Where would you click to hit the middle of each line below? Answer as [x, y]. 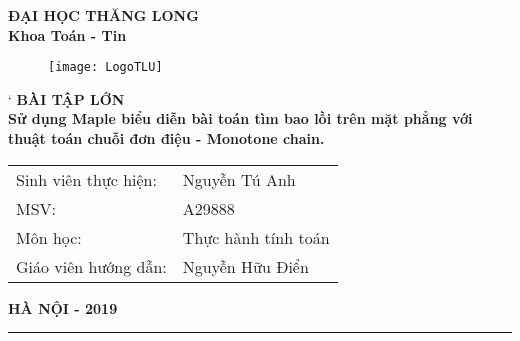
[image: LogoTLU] [105, 67]
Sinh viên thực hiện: [86, 179]
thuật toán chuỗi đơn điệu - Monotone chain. [166, 138]
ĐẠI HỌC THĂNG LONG [103, 15]
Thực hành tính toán [256, 237]
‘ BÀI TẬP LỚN [66, 98]
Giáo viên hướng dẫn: [91, 266]
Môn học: [49, 237]
